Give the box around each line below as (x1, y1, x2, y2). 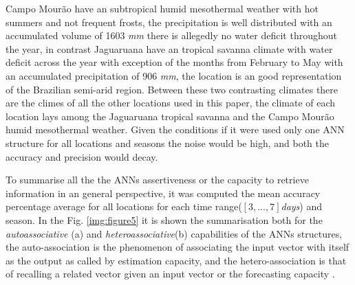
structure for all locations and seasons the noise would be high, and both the (6, 135, 329, 150)
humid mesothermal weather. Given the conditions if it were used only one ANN (6, 122, 345, 137)
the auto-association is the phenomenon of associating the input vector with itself (6, 240, 349, 254)
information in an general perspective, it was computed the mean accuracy (6, 185, 321, 200)
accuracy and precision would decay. (6, 149, 158, 163)
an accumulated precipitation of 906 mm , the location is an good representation (6, 68, 342, 82)
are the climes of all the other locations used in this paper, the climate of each (6, 95, 336, 110)
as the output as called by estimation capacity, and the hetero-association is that (6, 253, 347, 267)
